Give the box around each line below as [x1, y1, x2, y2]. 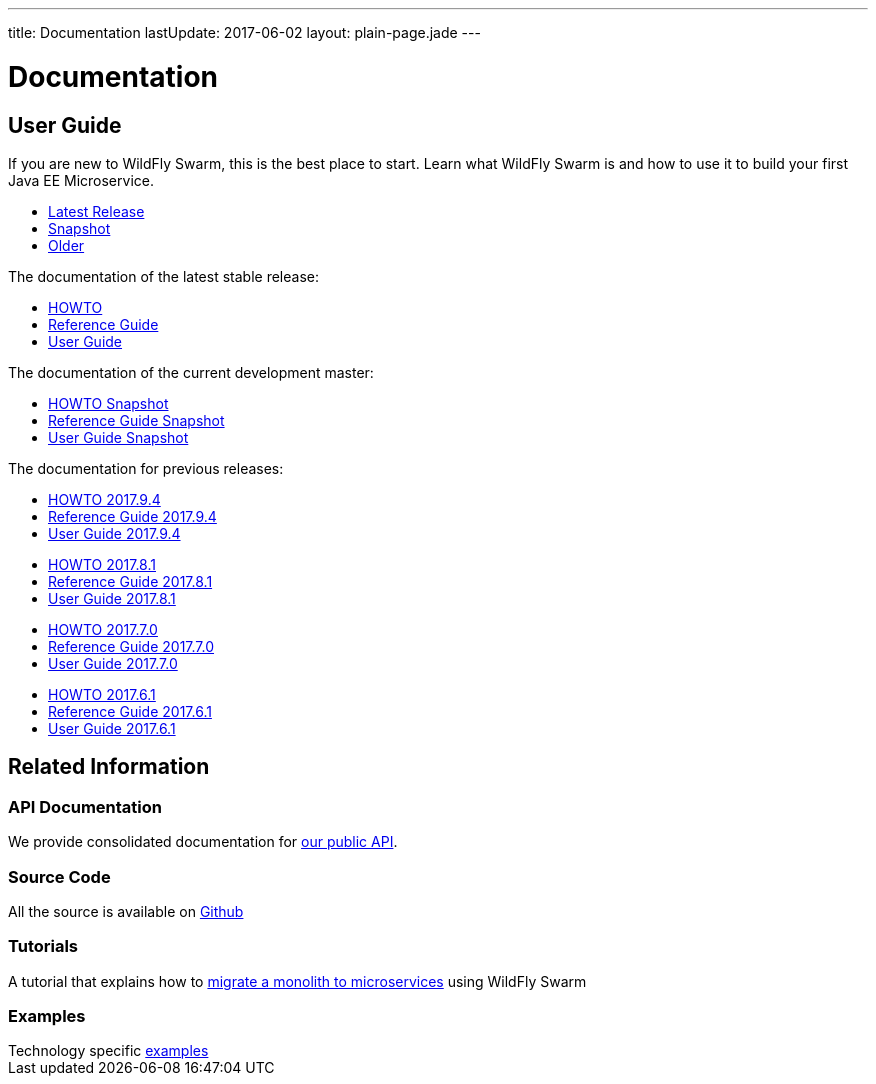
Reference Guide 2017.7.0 [48, 637, 215, 655]
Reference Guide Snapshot [48, 411, 225, 429]
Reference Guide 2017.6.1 [48, 702, 212, 720]
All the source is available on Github [8, 902, 244, 920]
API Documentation [8, 796, 163, 817]
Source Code [8, 866, 111, 887]
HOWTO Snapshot [48, 394, 169, 412]
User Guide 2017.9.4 [48, 524, 181, 542]
